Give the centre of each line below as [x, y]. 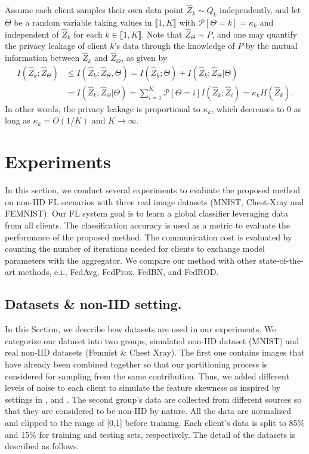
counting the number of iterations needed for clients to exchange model [135, 248]
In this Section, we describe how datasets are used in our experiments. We [140, 329]
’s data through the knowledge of [174, 46]
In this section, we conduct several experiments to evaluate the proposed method [153, 190]
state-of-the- [281, 260]
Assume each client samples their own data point [94, 10]
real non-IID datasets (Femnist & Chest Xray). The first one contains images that [155, 352]
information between [42, 58]
